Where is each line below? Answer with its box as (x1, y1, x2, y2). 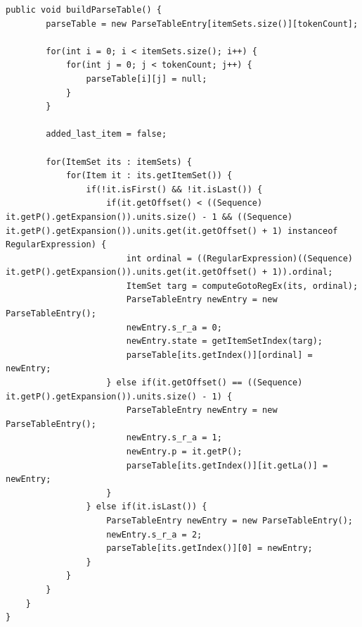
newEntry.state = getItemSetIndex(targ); (126, 336, 323, 347)
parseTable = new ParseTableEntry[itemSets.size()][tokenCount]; (46, 18, 358, 29)
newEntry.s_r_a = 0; (126, 322, 222, 333)
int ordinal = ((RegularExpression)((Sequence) (126, 253, 353, 263)
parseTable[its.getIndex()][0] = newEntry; (106, 543, 313, 554)
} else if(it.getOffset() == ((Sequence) (106, 378, 303, 388)
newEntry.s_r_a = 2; (106, 529, 202, 540)
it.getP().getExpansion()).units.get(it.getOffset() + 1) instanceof (6, 225, 338, 236)
